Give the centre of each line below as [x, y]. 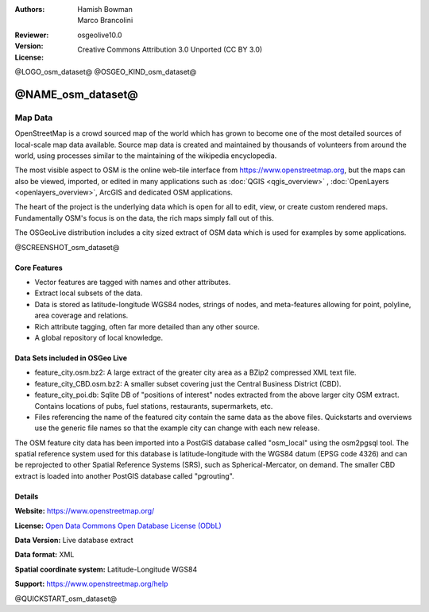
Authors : [30, 9]
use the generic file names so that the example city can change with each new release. [177, 428]
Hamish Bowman [105, 9]
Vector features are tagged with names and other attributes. [133, 283]
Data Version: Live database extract [74, 541]
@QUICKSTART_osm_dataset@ [66, 599]
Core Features [39, 268]
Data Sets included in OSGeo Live [71, 358]
